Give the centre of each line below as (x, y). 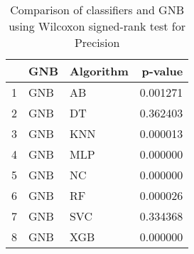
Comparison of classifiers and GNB (97, 10)
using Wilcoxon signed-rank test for (97, 26)
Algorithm (99, 71)
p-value (162, 71)
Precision (97, 42)
